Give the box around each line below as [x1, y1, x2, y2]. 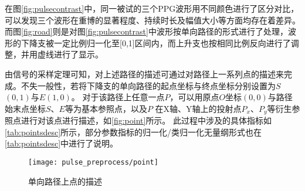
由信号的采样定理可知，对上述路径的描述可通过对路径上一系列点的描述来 [5, 67, 284, 80]
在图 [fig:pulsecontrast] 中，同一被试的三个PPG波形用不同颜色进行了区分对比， [5, 2, 299, 14]
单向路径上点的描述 [28, 175, 102, 187]
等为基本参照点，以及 [65, 102, 147, 114]
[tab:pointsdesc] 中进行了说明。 [5, 137, 118, 149]
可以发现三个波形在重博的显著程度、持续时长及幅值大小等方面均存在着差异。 [5, 13, 300, 26]
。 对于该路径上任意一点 [71, 91, 165, 103]
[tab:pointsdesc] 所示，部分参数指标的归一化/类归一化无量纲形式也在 [5, 125, 262, 138]
